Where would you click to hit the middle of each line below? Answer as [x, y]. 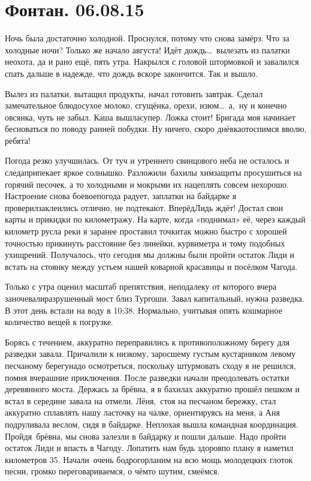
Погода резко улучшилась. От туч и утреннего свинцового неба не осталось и [147, 160]
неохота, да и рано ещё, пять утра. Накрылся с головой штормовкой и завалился [152, 61]
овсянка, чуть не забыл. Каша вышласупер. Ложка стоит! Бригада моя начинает [150, 117]
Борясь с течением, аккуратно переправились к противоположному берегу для [147, 342]
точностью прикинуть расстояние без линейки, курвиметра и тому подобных [145, 243]
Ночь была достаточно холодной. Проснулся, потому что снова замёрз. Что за [147, 38]
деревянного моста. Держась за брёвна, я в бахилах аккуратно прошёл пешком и [152, 389]
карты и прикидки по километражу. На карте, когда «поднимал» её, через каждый [155, 219]
